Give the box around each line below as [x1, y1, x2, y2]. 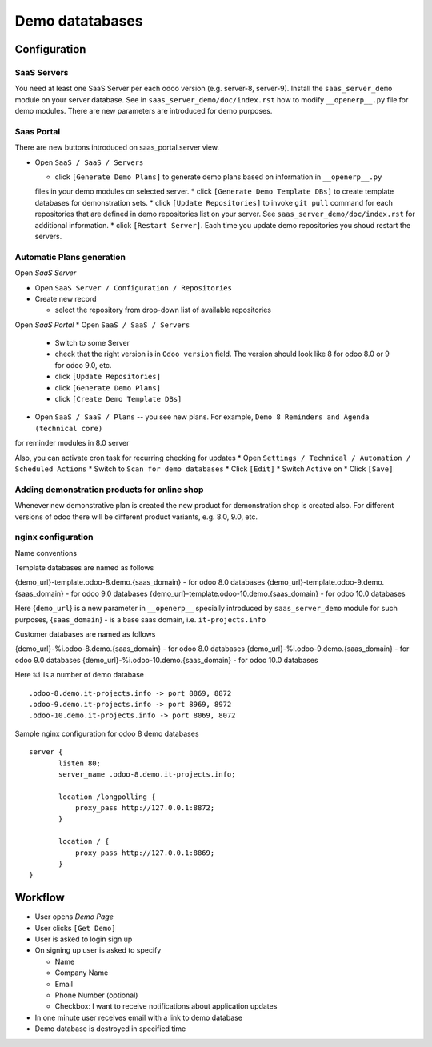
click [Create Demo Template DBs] [54, 394, 182, 404]
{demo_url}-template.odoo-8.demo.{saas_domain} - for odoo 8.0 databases [14, 577, 266, 587]
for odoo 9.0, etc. [54, 360, 112, 370]
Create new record [34, 294, 97, 303]
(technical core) [34, 424, 103, 433]
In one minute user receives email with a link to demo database [34, 1013, 243, 1022]
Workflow [14, 891, 66, 905]
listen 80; [58, 758, 102, 768]
